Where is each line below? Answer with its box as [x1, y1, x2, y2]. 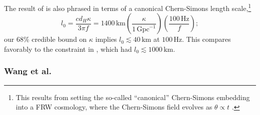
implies [95, 34, 117, 44]
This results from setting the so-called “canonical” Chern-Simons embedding [15, 92, 250, 102]
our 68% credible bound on [4, 34, 87, 44]
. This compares [182, 34, 231, 44]
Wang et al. [4, 65, 51, 77]
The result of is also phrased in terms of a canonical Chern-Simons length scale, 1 [4, 1, 251, 13]
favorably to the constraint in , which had [4, 43, 132, 54]
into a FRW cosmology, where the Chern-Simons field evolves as [15, 102, 212, 112]
